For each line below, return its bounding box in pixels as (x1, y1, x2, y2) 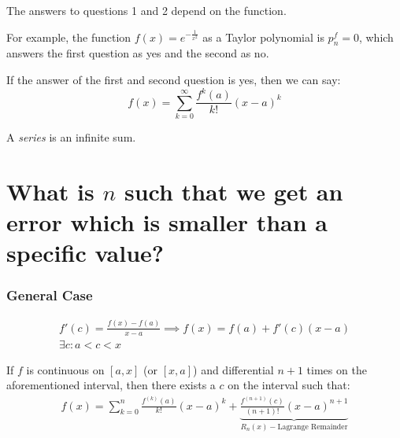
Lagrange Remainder (277, 422, 348, 431)
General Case (6, 285, 93, 305)
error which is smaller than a (6, 205, 328, 237)
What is (6, 175, 94, 207)
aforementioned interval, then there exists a (6, 377, 216, 393)
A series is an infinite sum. (6, 128, 136, 145)
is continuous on (26, 361, 105, 377)
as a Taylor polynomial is (202, 28, 324, 45)
